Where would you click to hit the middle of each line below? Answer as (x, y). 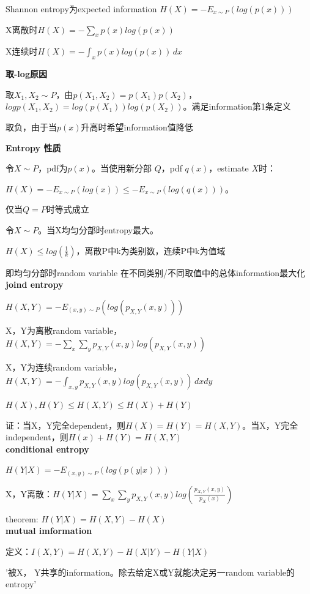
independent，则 (37, 437)
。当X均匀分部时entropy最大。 (98, 229)
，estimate (229, 168)
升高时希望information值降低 (137, 126)
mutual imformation (49, 531)
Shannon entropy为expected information (81, 9)
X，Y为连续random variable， (64, 367)
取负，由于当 (31, 126)
